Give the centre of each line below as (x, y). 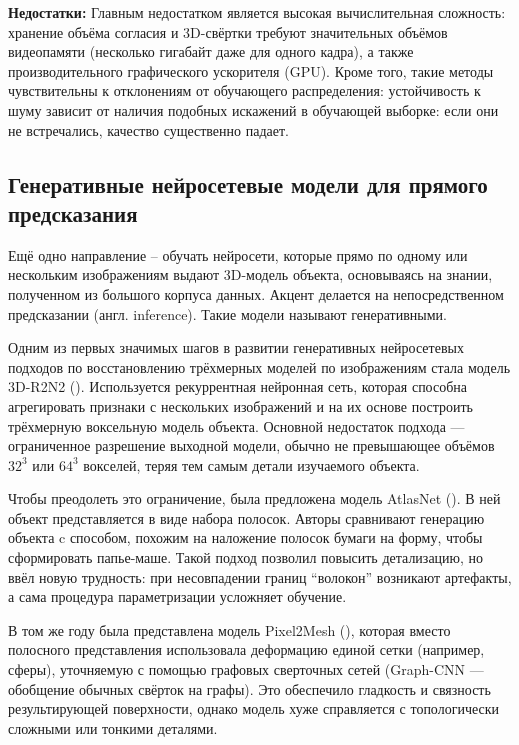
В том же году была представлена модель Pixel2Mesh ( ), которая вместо (229, 629)
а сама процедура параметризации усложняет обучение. (177, 596)
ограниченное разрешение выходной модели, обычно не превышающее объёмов (251, 445)
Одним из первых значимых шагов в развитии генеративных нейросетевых (236, 347)
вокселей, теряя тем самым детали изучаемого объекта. (251, 464)
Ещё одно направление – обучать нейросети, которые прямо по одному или (238, 254)
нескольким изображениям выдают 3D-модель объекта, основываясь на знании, (250, 274)
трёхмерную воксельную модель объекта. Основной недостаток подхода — (236, 425)
